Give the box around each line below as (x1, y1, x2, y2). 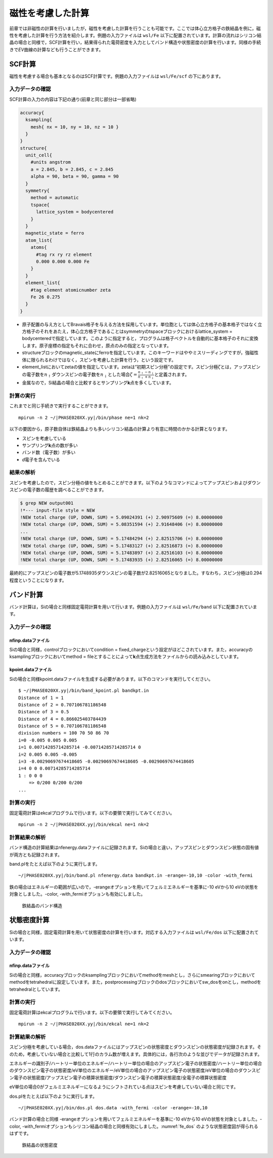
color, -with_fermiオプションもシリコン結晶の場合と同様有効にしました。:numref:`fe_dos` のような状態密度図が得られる (9, 1123, 259, 1129)
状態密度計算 (9, 916, 50, 924)
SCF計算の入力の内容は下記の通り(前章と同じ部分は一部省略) (9, 96, 136, 102)
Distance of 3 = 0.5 (18, 709, 69, 715)
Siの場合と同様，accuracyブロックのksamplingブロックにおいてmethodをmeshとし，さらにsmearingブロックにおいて (9, 972, 255, 978)
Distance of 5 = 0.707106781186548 (18, 723, 107, 729)
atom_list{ (25, 237, 53, 243)
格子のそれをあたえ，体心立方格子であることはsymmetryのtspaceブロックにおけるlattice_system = (26, 328, 233, 334)
